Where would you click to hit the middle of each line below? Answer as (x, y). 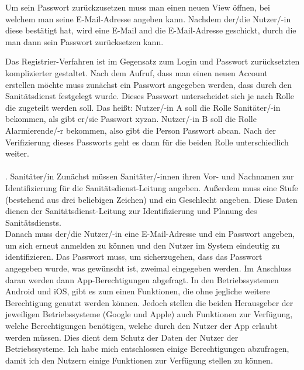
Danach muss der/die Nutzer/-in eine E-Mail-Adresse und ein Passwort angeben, (150, 234)
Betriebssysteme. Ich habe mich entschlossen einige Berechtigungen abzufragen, (147, 349)
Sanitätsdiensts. (33, 222)
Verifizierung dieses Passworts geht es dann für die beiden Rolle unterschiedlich (147, 142)
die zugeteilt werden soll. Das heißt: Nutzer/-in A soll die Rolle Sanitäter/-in (143, 107)
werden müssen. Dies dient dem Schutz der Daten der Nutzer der (122, 337)
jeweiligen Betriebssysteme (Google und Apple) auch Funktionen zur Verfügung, (149, 314)
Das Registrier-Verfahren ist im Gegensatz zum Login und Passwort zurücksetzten (153, 61)
